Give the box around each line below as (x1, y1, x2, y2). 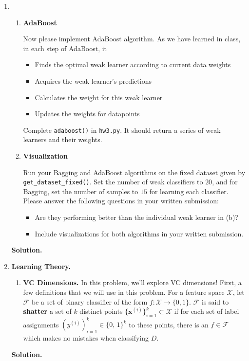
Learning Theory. (11, 261, 71, 271)
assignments (23, 319, 59, 329)
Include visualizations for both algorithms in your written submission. (35, 228, 244, 238)
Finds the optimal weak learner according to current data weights (35, 59, 231, 70)
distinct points (79, 306, 123, 316)
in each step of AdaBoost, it (23, 43, 107, 53)
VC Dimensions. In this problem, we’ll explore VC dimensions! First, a (23, 277, 242, 288)
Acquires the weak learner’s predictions (35, 75, 152, 86)
